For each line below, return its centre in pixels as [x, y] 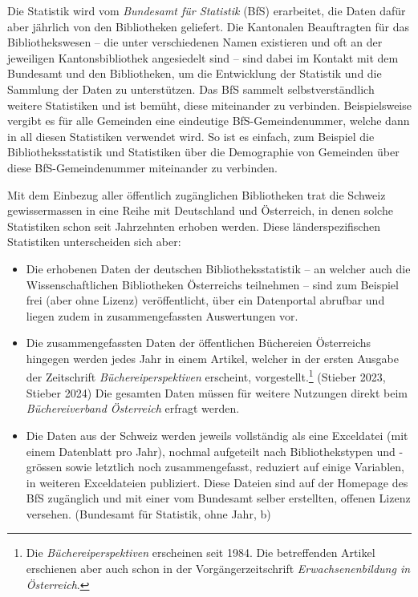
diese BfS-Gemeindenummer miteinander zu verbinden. [142, 167]
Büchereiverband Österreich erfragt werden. [133, 408]
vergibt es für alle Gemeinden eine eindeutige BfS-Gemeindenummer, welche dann [209, 121]
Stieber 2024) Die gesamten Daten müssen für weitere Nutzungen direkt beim [217, 392]
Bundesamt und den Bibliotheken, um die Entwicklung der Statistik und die [195, 73]
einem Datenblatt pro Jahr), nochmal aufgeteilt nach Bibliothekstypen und [211, 451]
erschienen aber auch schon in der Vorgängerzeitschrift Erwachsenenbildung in [218, 569]
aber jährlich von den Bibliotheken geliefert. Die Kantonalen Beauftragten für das [209, 26]
